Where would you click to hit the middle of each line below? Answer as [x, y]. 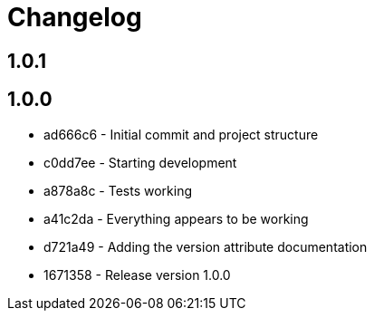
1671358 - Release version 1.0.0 [137, 275]
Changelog [75, 17]
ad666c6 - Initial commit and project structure [181, 134]
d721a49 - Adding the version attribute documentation [206, 246]
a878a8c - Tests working [118, 190]
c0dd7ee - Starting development [140, 162]
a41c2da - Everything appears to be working [176, 218]
